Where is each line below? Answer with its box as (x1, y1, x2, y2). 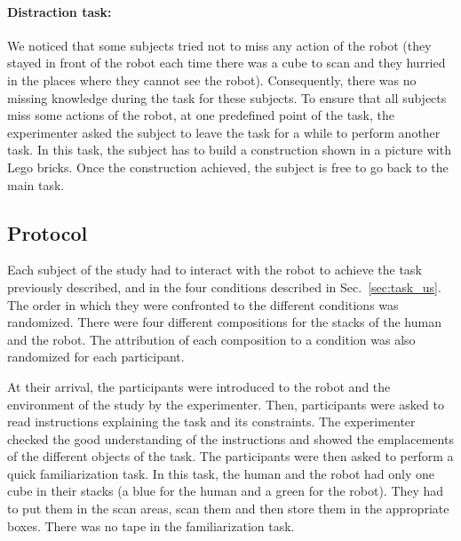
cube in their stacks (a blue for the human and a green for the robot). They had (7, 481, 444, 500)
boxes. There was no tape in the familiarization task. (7, 516, 295, 535)
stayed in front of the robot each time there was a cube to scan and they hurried (7, 53, 446, 72)
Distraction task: (7, 2, 112, 20)
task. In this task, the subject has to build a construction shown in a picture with (7, 140, 451, 159)
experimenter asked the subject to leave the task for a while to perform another (7, 123, 441, 141)
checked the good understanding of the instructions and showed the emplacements (7, 429, 454, 448)
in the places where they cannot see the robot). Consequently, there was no (7, 70, 417, 89)
